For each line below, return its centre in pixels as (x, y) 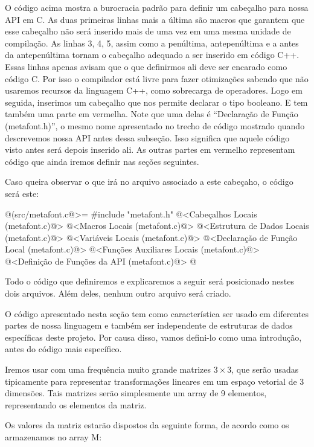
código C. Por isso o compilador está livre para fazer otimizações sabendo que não (157, 78)
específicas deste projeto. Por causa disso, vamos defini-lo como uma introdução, (153, 337)
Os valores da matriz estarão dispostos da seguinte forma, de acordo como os (147, 425)
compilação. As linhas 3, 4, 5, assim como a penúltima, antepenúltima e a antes (152, 43)
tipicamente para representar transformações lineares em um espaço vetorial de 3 (155, 381)
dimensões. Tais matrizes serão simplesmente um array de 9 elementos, (136, 393)
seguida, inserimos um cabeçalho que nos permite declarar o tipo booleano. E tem (156, 102)
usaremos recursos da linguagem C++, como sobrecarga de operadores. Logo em (154, 90)
